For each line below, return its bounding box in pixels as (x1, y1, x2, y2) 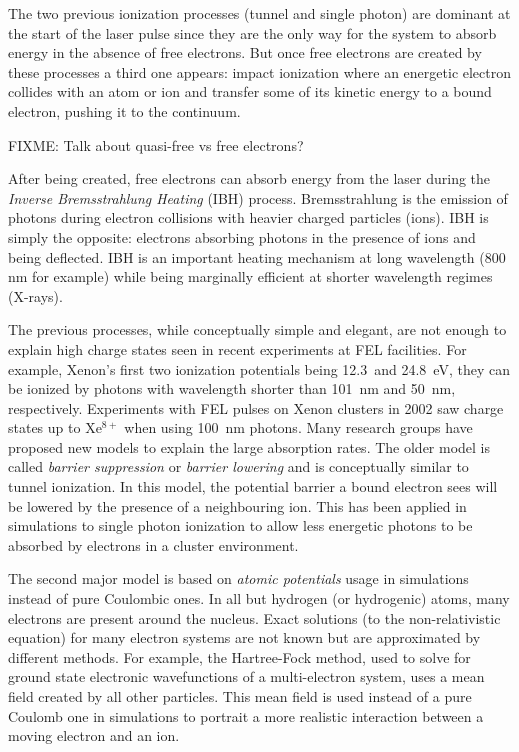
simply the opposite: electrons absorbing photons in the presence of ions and (8, 226, 476, 247)
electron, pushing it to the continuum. (8, 100, 241, 121)
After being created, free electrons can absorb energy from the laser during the (8, 168, 491, 189)
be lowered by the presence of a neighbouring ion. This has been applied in (8, 495, 467, 516)
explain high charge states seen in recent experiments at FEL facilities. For (8, 338, 467, 359)
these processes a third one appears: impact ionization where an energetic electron (8, 61, 512, 82)
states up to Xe (8, 417, 102, 438)
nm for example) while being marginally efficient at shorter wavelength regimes (8, 266, 493, 287)
